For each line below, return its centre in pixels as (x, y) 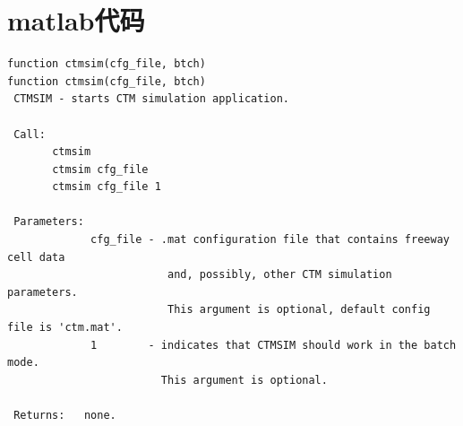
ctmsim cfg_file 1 (107, 187)
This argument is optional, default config (299, 310)
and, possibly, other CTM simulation (279, 275)
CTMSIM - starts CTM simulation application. (151, 99)
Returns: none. (65, 415)
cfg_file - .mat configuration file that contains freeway (270, 240)
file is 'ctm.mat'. (65, 328)
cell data (36, 257)
